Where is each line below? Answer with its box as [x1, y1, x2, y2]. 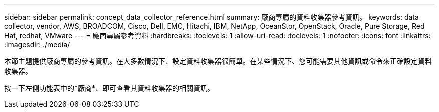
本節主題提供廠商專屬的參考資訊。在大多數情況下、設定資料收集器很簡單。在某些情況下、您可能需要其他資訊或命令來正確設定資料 [4, 57, 432, 65]
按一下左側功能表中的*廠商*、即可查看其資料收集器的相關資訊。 [4, 84, 215, 92]
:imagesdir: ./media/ [4, 40, 70, 49]
